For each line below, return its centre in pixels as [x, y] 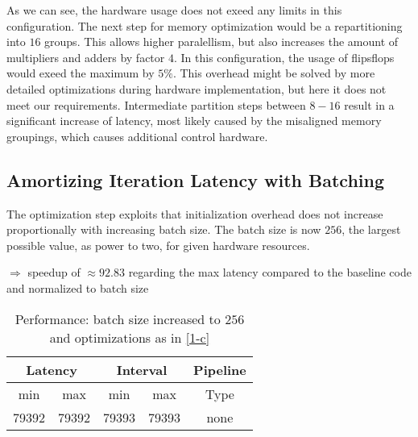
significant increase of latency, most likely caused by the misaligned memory [194, 121]
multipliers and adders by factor [86, 57]
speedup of [54, 272]
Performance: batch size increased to [118, 318]
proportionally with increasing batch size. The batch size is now [164, 229]
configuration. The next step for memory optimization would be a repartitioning [205, 25]
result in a [369, 104]
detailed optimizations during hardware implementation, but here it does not [197, 88]
